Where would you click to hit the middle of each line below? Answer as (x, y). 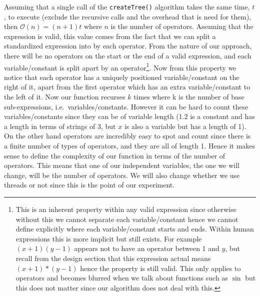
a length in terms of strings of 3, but (60, 126)
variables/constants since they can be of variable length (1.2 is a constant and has (129, 116)
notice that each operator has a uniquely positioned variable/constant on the (122, 77)
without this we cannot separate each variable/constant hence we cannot (127, 219)
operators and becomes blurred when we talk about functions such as (122, 278)
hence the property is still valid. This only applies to (160, 268)
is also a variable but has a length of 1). (185, 126)
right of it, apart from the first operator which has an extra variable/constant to (127, 87)
